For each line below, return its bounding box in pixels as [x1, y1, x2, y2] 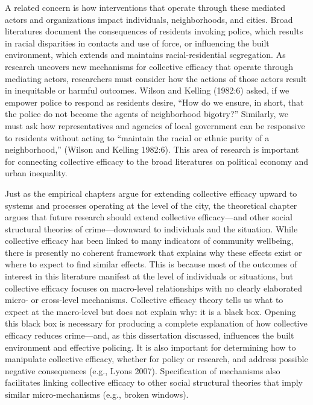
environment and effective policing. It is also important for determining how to [5, 340, 296, 353]
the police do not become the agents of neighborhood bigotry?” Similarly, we [5, 107, 288, 120]
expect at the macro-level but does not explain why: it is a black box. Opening [5, 305, 296, 317]
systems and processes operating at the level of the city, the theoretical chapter [5, 199, 297, 211]
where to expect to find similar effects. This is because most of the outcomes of [5, 258, 297, 270]
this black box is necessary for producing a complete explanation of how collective [5, 317, 308, 330]
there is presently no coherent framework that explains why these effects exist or [5, 246, 302, 258]
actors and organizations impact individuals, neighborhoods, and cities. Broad [5, 13, 293, 25]
